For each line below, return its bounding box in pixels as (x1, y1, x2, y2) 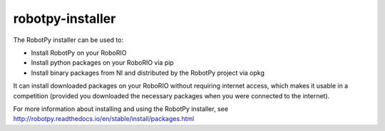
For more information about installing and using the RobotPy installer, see (13, 104, 228, 113)
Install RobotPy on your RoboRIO (31, 48, 127, 57)
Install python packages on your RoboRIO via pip (31, 58, 174, 67)
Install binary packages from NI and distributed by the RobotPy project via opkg (31, 68, 265, 77)
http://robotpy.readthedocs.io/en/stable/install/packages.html (13, 115, 195, 123)
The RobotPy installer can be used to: (13, 36, 124, 44)
